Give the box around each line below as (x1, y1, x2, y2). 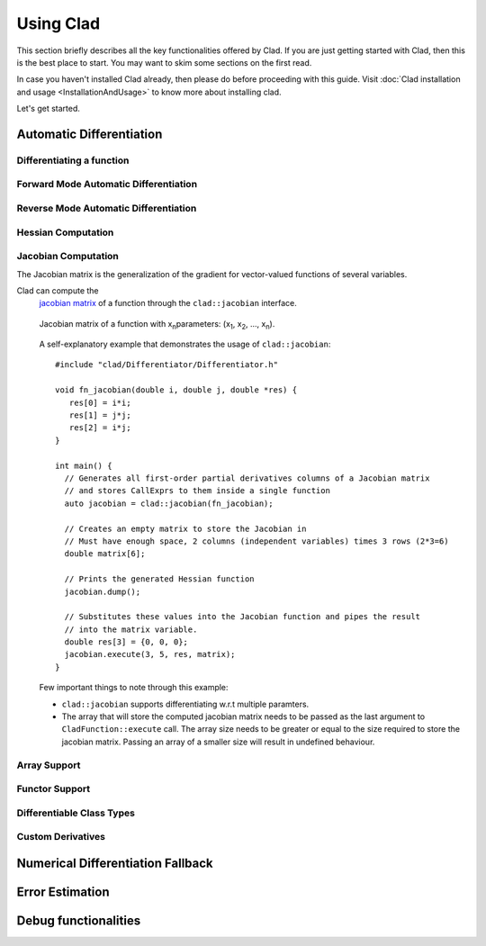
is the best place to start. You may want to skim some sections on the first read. (16, 57, 312, 68)
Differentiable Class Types (16, 806, 135, 819)
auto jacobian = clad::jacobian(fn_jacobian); (64, 498, 274, 509)
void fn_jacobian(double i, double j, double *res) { (55, 385, 297, 395)
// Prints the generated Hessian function (64, 574, 256, 584)
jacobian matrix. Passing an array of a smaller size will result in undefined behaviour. (61, 736, 375, 747)
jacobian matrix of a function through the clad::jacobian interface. (39, 298, 297, 309)
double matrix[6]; (64, 549, 146, 559)
